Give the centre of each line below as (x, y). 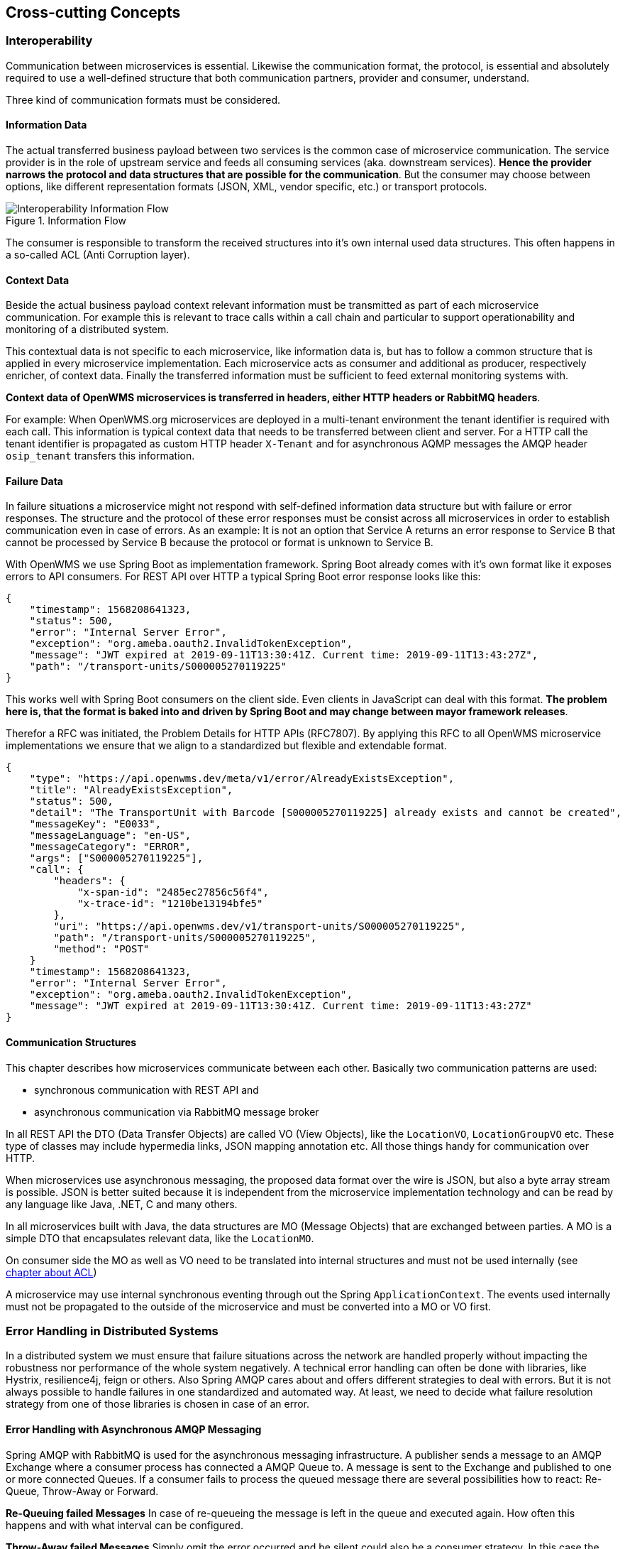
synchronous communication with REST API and (146, 1089)
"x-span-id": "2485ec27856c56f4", (173, 892)
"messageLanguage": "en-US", (110, 836)
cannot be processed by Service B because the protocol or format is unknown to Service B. (220, 543)
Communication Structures (71, 1043)
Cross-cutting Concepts (93, 12)
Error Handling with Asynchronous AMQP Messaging (134, 1430)
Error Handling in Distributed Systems (112, 1331)
